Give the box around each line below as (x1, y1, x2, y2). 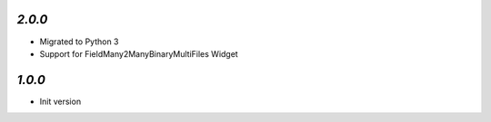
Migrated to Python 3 (39, 36, 119, 47)
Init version (39, 96, 82, 107)
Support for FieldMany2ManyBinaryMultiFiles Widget (39, 48, 238, 59)
